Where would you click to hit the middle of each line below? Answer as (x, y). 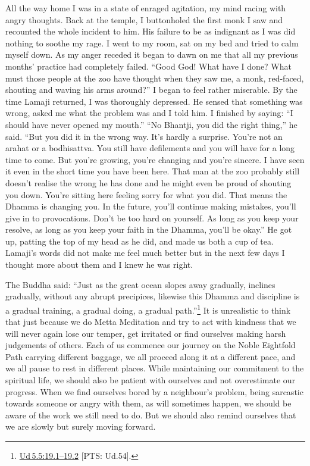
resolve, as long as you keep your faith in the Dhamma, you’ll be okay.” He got (149, 229)
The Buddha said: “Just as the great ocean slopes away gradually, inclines (140, 284)
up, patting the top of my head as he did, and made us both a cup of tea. (140, 241)
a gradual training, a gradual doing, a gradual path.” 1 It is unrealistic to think (148, 309)
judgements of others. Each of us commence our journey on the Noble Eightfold (151, 345)
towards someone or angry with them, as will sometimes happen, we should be (148, 403)
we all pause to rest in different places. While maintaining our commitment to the (155, 368)
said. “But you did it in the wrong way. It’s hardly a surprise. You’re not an (144, 136)
